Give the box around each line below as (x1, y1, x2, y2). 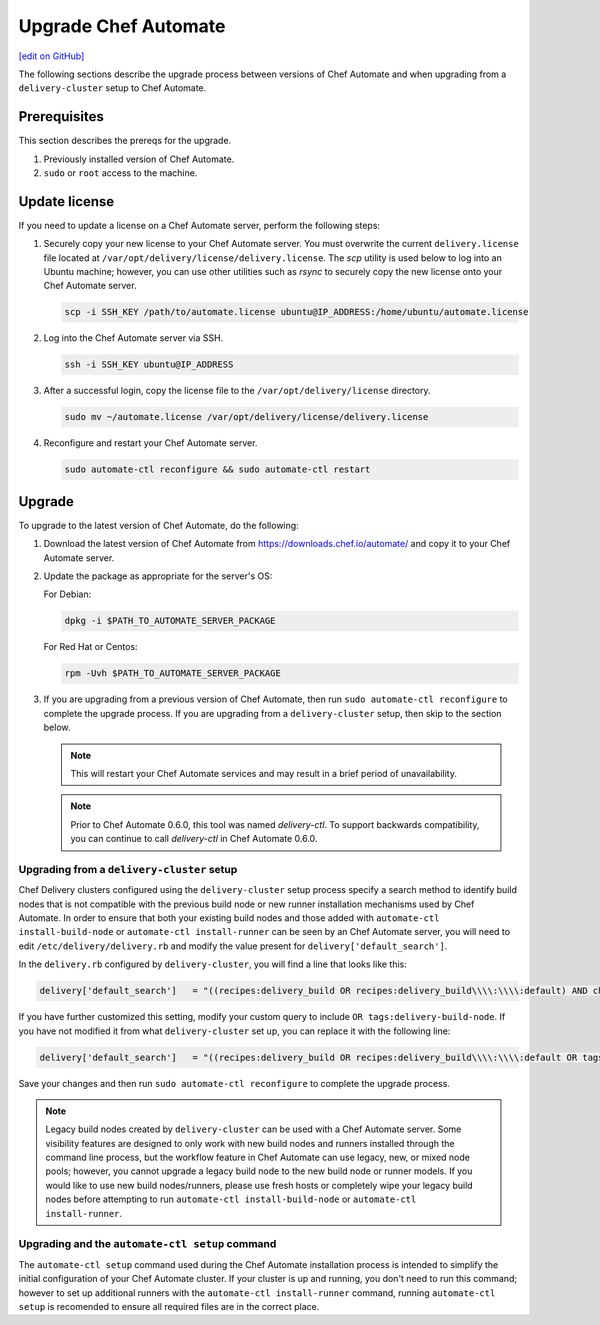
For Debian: (43, 588, 92, 600)
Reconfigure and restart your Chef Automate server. (43, 437, 258, 449)
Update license (18, 193, 115, 210)
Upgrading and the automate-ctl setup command (18, 1237, 277, 1251)
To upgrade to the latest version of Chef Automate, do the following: (18, 519, 299, 531)
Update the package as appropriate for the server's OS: (43, 570, 273, 582)
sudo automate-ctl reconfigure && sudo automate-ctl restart (64, 464, 371, 475)
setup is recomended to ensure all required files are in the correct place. (18, 1300, 320, 1312)
